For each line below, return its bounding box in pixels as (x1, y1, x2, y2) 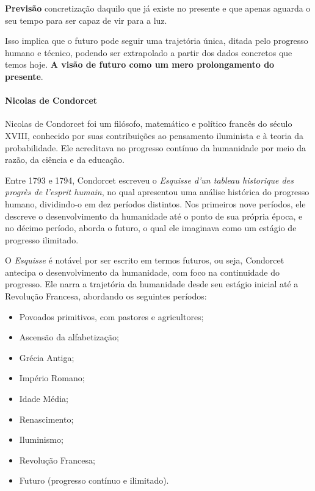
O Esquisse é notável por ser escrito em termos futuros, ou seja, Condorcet (5, 254, 284, 267)
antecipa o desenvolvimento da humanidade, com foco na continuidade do (5, 265, 280, 278)
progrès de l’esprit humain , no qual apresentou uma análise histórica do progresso (5, 185, 310, 198)
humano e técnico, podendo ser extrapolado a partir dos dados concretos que (5, 46, 292, 59)
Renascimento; (19, 412, 74, 425)
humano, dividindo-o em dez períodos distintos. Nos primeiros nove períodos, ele (5, 197, 306, 210)
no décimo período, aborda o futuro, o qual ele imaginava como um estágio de (5, 221, 297, 234)
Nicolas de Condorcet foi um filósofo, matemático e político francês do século (5, 117, 292, 130)
